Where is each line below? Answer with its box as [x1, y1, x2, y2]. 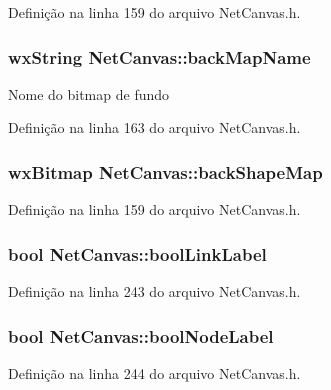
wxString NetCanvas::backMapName [8, 44, 311, 69]
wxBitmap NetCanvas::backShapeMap [8, 159, 323, 184]
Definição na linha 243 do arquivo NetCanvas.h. [8, 281, 301, 302]
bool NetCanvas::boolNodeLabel [8, 323, 274, 348]
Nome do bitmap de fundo [8, 83, 170, 104]
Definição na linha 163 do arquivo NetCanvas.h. [8, 117, 301, 138]
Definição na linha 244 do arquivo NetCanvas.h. [8, 362, 301, 383]
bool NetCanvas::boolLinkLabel [8, 241, 267, 266]
